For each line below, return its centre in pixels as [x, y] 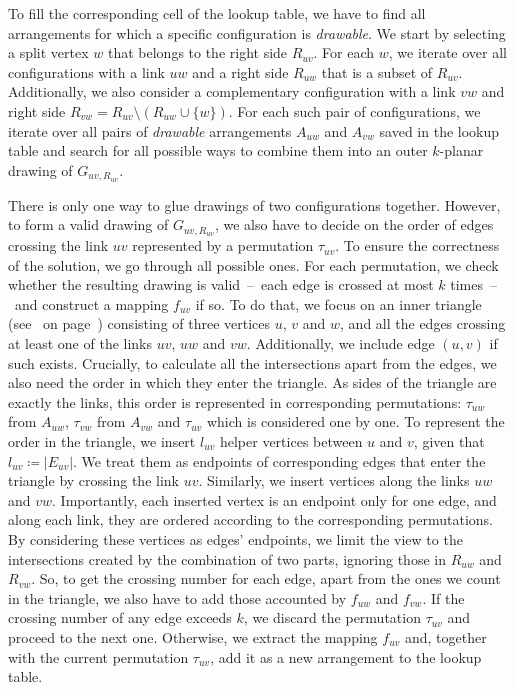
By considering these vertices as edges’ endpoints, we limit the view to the [235, 538]
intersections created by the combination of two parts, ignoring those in [227, 558]
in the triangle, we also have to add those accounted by [177, 597]
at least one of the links [80, 343]
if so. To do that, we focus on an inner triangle [338, 303]
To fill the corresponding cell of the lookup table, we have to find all [217, 13]
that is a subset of [377, 71]
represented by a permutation [223, 245]
